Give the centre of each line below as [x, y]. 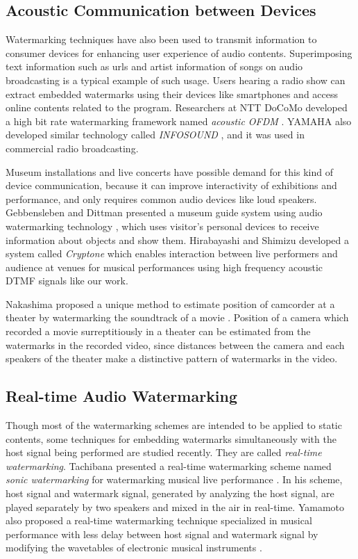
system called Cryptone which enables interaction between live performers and [172, 253]
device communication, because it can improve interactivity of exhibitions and [171, 185]
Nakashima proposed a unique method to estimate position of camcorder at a [170, 303]
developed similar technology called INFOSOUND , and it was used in [155, 135]
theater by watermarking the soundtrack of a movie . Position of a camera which [177, 317]
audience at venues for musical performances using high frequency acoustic [164, 267]
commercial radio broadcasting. [72, 148]
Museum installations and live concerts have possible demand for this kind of [169, 171]
